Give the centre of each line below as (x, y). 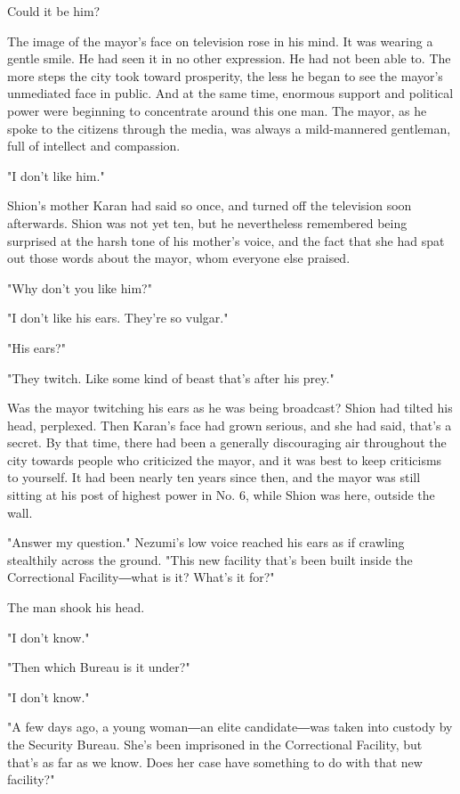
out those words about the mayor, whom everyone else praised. (179, 258)
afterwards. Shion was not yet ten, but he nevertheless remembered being (207, 222)
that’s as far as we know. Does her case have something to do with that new (215, 761)
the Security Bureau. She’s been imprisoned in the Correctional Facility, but (215, 744)
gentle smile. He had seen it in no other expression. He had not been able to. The (229, 58)
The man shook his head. (76, 607)
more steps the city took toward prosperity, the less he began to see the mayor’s (225, 75)
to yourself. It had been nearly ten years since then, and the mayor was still (214, 477)
